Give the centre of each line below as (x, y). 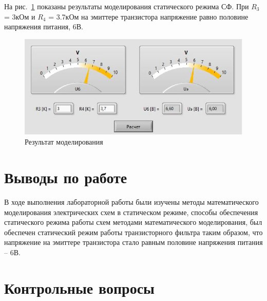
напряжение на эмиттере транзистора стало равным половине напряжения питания (133, 242)
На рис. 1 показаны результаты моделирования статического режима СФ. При (127, 6)
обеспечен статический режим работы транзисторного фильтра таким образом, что (133, 232)
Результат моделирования (64, 142)
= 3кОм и (20, 16)
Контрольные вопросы (79, 287)
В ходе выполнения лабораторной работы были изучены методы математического (131, 202)
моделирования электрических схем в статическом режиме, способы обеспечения (131, 212)
